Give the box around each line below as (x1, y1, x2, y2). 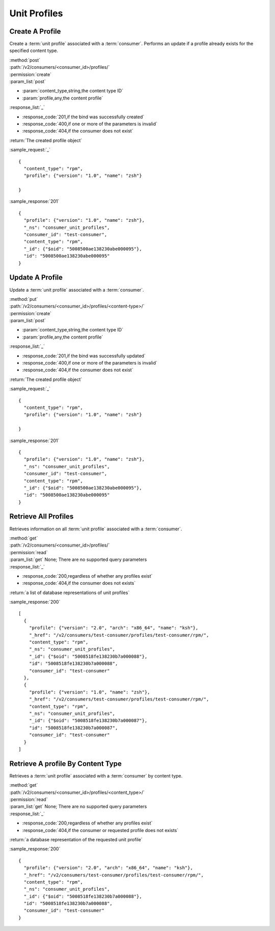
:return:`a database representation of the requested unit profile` (9, 836, 143, 842)
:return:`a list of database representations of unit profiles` (9, 589, 130, 596)
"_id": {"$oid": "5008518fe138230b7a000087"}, (29, 718, 148, 723)
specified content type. (9, 47, 59, 54)
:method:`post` (9, 57, 41, 63)
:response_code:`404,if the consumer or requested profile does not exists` (22, 827, 179, 833)
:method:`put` (9, 296, 38, 302)
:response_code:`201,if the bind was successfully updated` (22, 352, 146, 359)
